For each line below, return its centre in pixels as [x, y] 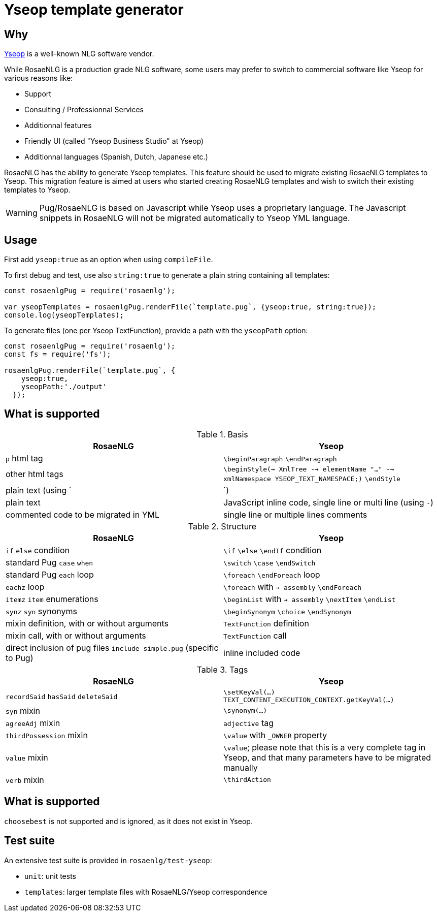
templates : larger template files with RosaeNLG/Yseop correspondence [146, 892]
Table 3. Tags [222, 669]
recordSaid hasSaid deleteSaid [62, 697]
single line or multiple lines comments [295, 514]
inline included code [262, 653]
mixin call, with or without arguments [76, 635]
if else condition [38, 550]
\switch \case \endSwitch [270, 563]
